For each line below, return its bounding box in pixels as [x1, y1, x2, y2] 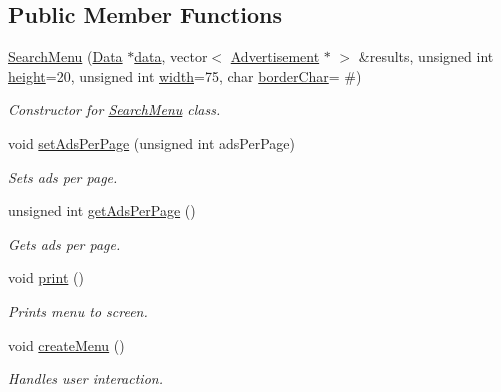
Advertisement [230, 46, 320, 67]
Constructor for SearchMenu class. [8, 99, 221, 120]
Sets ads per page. [8, 166, 118, 187]
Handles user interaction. [8, 368, 163, 389]
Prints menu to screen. [8, 300, 148, 321]
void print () [8, 267, 84, 288]
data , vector [134, 46, 208, 67]
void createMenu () [8, 334, 125, 355]
